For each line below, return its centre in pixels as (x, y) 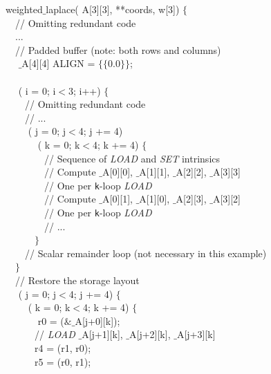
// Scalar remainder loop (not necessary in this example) (146, 253)
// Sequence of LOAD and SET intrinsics (132, 158)
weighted (24, 9)
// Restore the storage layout (77, 280)
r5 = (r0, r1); (63, 361)
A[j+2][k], (150, 334)
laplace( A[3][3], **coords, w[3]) (113, 9)
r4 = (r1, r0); (63, 347)
